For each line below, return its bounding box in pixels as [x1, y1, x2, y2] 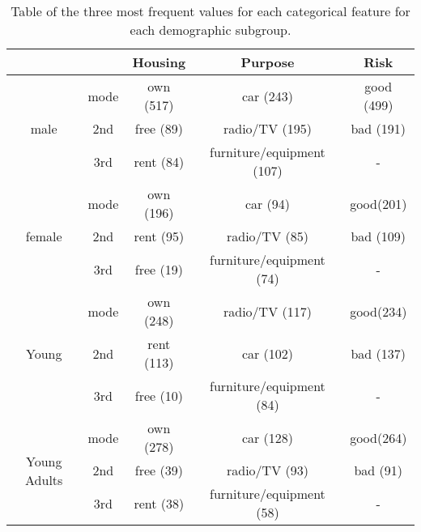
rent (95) [134, 227, 185, 245]
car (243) [241, 86, 294, 105]
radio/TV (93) [226, 461, 308, 479]
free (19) [134, 259, 183, 279]
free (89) [134, 119, 183, 138]
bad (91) [354, 461, 403, 479]
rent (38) [134, 493, 185, 513]
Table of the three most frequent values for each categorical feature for [11, 2, 410, 20]
